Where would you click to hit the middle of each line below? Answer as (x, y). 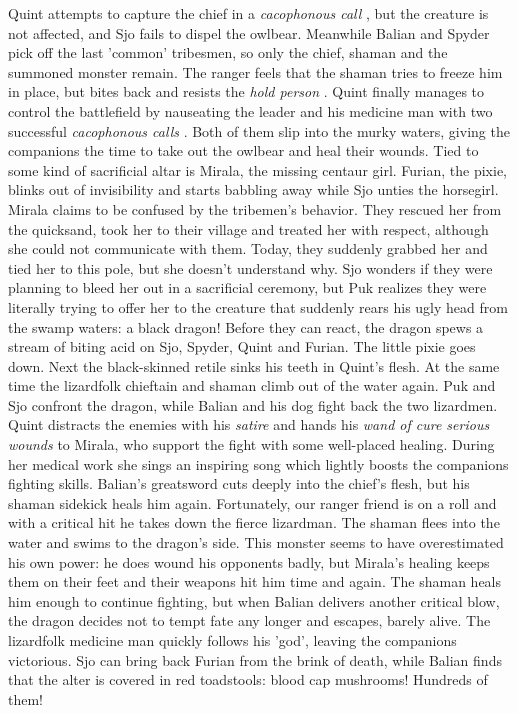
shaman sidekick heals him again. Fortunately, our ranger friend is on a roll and (252, 502)
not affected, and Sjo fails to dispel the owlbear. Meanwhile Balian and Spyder (249, 32)
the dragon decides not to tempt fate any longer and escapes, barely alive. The (249, 620)
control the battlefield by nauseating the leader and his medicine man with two (250, 110)
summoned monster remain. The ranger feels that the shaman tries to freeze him (255, 71)
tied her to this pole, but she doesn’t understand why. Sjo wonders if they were (250, 267)
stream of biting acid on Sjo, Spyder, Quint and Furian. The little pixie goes (242, 346)
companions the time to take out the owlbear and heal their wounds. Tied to (243, 150)
